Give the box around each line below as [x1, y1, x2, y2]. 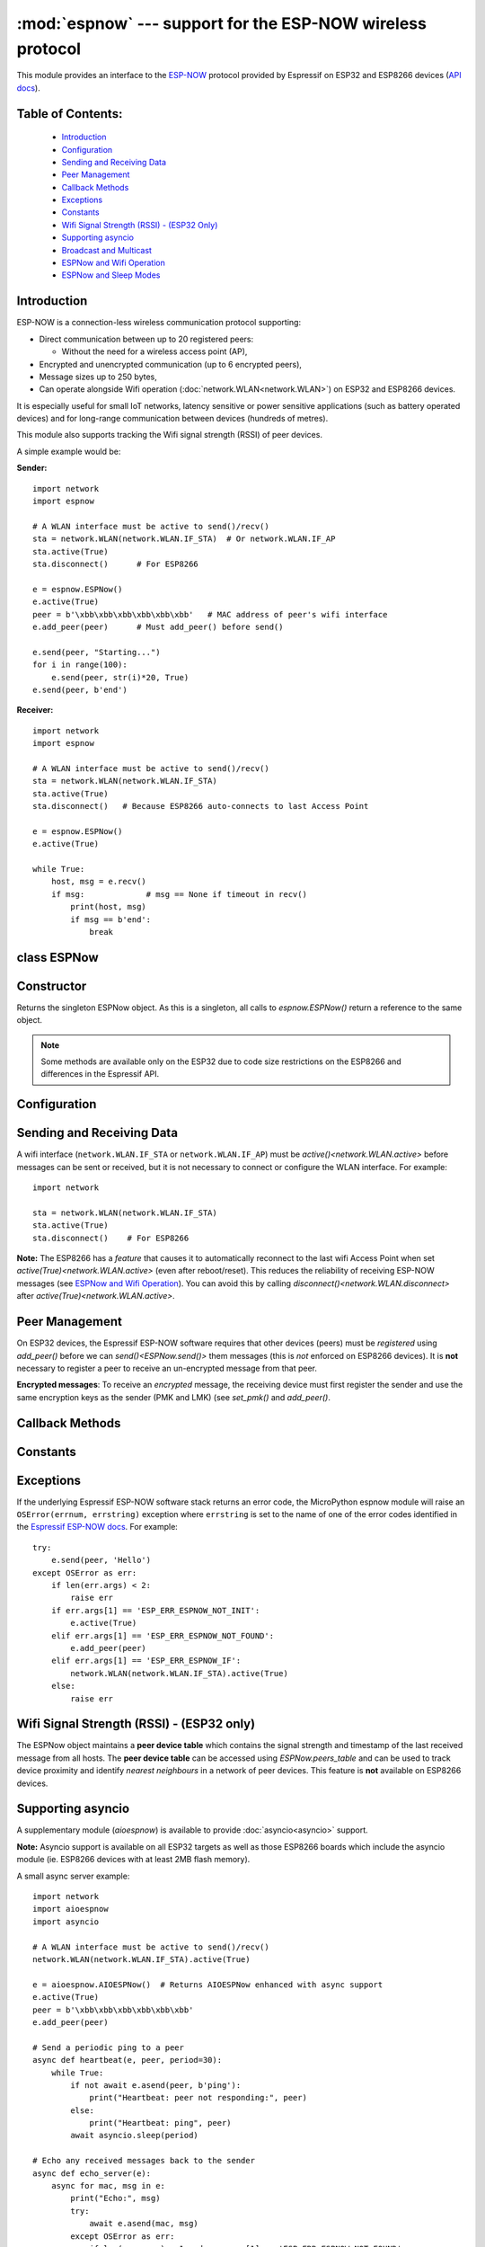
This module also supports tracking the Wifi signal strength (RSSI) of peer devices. [16, 430, 323, 440]
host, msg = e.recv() [50, 876, 147, 887]
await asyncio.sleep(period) [70, 2130, 199, 2141]
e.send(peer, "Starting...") [32, 647, 161, 657]
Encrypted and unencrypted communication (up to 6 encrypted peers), [39, 359, 303, 369]
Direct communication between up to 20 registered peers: [39, 333, 254, 344]
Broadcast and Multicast [61, 244, 153, 255]
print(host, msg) [70, 901, 147, 912]
